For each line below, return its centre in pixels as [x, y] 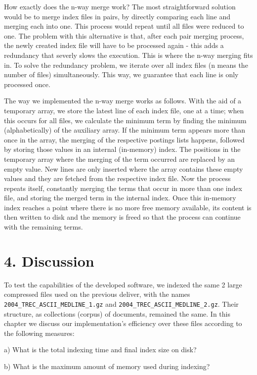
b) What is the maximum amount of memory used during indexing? [107, 366]
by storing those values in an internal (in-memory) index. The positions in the [122, 149]
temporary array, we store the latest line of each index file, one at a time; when [124, 110]
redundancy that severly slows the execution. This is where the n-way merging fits [128, 55]
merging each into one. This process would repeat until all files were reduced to [124, 26]
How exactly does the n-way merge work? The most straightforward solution [120, 6]
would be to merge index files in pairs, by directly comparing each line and [117, 16]
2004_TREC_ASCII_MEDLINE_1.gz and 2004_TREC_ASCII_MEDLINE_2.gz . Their [121, 304]
